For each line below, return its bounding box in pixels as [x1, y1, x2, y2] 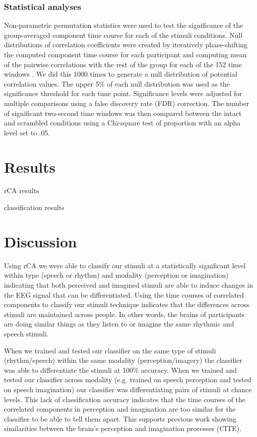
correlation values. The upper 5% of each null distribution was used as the [4, 78, 230, 89]
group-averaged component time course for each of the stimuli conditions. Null [4, 29, 243, 40]
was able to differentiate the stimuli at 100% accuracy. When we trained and [4, 364, 237, 375]
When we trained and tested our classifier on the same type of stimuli [4, 345, 216, 355]
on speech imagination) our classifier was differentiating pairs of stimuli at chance [4, 384, 252, 394]
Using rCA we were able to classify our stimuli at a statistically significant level [4, 260, 246, 270]
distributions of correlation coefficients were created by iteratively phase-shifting [4, 39, 248, 50]
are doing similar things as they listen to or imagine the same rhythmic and [4, 319, 234, 329]
